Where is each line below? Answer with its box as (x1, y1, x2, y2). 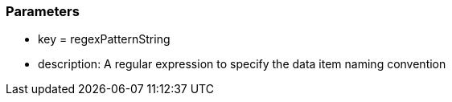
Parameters (6, 3, 80, 19)
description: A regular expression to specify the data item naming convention (38, 57, 446, 71)
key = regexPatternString (38, 32, 171, 47)
